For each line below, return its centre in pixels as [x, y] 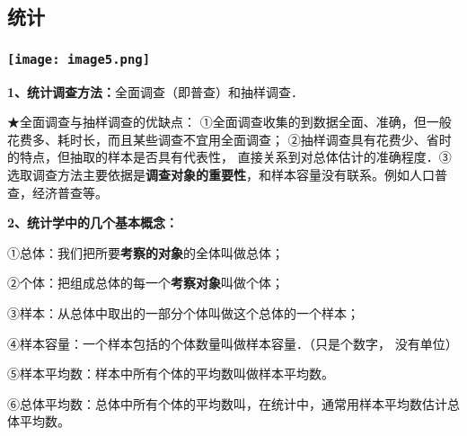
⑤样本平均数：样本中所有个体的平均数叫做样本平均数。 [171, 374]
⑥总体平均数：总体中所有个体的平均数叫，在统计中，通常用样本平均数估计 [227, 403]
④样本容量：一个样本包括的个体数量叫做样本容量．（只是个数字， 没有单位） [233, 343]
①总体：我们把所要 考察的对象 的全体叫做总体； [145, 252]
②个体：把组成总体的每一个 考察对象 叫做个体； [145, 283]
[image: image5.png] [79, 59]
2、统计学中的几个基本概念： [93, 222]
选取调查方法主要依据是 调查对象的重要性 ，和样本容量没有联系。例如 [208, 174]
